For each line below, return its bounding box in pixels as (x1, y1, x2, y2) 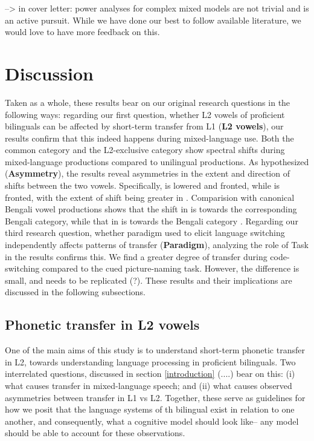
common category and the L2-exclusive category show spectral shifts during (5, 143, 285, 156)
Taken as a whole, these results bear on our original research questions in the (5, 96, 290, 108)
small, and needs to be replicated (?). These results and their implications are (5, 273, 292, 286)
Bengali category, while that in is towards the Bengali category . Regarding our (5, 214, 298, 227)
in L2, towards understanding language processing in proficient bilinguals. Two (5, 355, 296, 368)
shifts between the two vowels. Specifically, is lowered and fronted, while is (5, 179, 280, 192)
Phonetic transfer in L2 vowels (5, 315, 200, 334)
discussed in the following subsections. (5, 286, 146, 298)
